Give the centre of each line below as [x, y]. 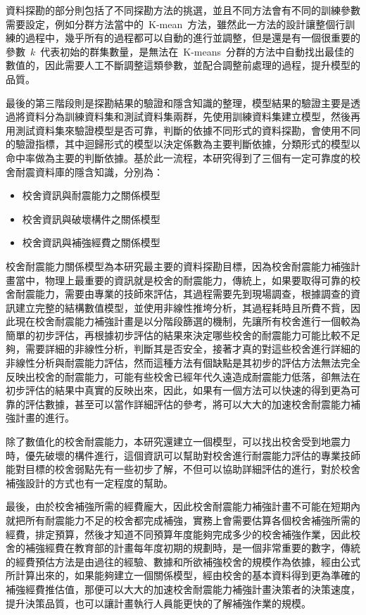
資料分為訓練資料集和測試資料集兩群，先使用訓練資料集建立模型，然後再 [193, 116]
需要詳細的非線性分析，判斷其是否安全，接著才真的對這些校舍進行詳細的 [193, 349]
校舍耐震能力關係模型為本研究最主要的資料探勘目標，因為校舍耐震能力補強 [178, 266]
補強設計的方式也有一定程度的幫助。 [89, 482]
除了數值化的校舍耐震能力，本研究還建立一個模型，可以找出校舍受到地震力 [178, 442]
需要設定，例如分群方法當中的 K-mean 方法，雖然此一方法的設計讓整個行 [176, 24]
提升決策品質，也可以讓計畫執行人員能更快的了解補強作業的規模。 [158, 603]
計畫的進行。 [45, 418]
